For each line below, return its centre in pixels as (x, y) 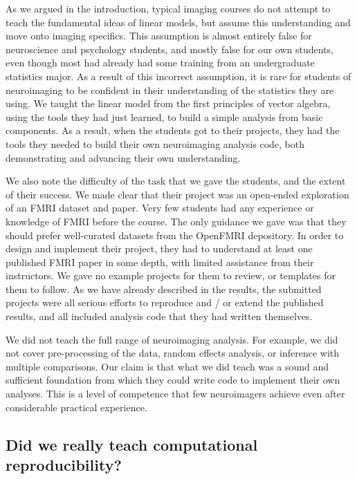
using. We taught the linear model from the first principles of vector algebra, (168, 103)
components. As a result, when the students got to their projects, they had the (173, 130)
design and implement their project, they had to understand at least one (159, 248)
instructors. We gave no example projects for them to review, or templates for (171, 275)
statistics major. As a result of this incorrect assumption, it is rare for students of (178, 76)
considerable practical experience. (76, 407)
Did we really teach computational (132, 444)
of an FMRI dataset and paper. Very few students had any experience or (160, 208)
